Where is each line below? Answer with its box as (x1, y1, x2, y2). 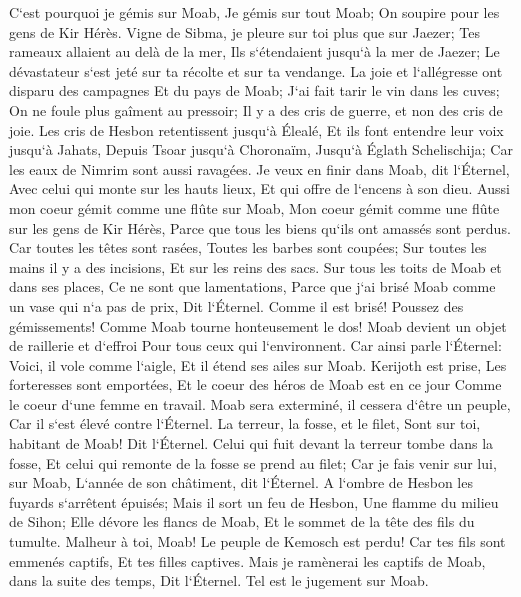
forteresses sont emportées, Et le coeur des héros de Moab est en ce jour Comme (9, 374, 502, 395)
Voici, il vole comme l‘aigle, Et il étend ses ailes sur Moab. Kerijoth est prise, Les (9, 354, 507, 375)
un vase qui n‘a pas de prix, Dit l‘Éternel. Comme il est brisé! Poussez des (9, 295, 464, 316)
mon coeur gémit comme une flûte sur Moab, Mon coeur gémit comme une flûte (9, 197, 500, 218)
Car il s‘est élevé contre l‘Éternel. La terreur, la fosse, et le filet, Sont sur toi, (9, 413, 481, 434)
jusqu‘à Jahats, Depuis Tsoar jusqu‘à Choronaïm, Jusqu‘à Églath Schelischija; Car (9, 139, 513, 160)
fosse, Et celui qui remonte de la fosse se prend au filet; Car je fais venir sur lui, (9, 452, 497, 473)
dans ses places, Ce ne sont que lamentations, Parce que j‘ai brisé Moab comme (9, 276, 496, 297)
